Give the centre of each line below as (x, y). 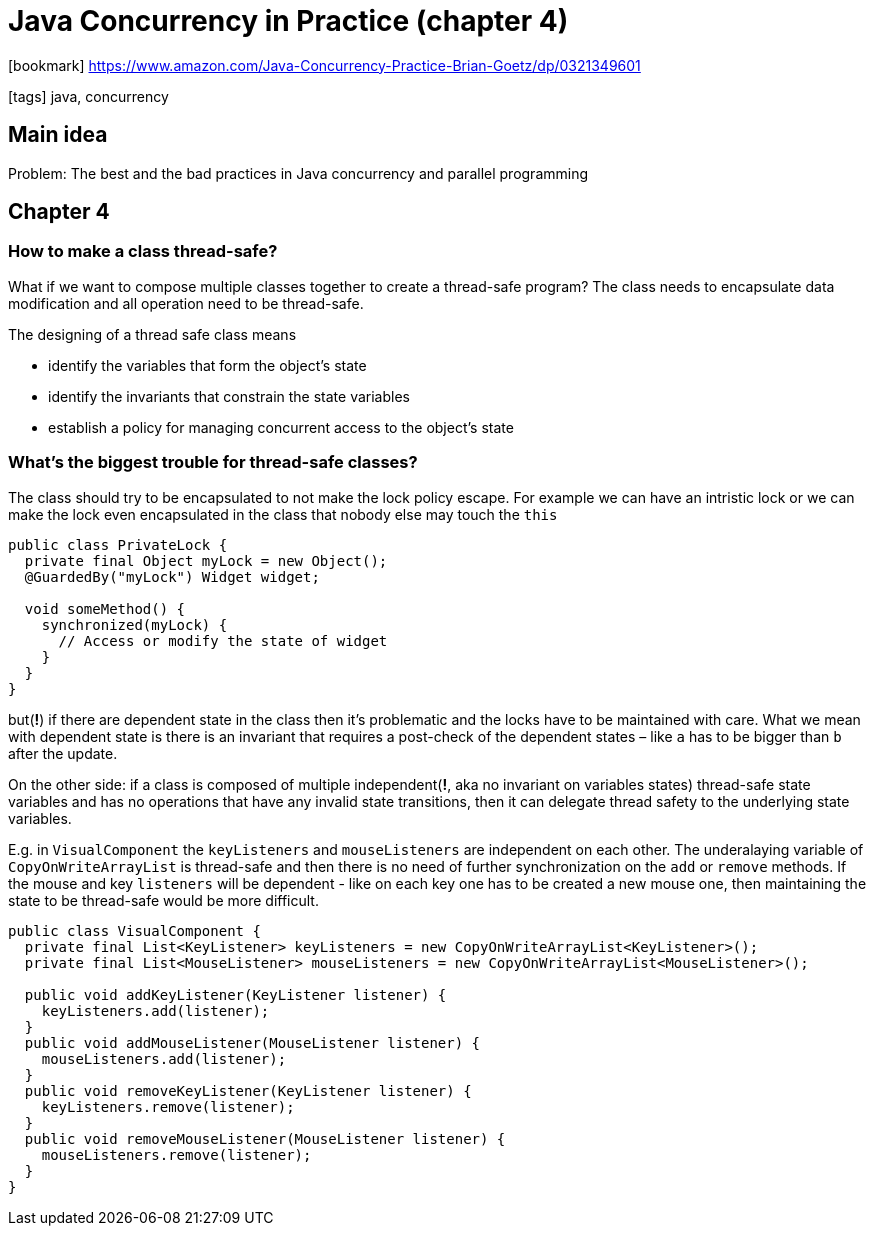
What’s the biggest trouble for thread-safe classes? (213, 462)
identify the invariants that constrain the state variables (229, 396)
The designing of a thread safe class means (152, 334)
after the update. (63, 753)
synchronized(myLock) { (134, 624)
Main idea (58, 135)
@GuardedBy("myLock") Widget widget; (172, 576)
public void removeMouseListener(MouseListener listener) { (265, 1138)
